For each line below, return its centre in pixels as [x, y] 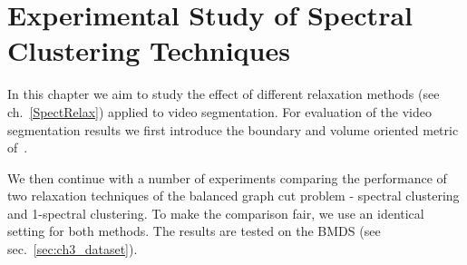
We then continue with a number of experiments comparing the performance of [227, 177]
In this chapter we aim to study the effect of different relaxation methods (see [224, 94]
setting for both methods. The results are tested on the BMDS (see [194, 231]
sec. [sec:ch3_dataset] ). [73, 249]
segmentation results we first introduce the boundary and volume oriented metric [233, 129]
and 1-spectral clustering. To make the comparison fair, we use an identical [216, 213]
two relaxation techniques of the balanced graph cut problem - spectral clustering [233, 196]
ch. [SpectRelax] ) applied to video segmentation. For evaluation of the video [219, 111]
